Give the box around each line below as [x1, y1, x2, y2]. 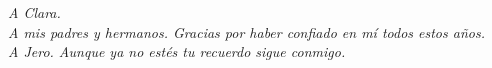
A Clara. [8, 2, 61, 22]
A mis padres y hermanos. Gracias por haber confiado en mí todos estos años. [8, 21, 485, 42]
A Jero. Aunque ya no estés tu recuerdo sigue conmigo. [8, 41, 346, 62]
